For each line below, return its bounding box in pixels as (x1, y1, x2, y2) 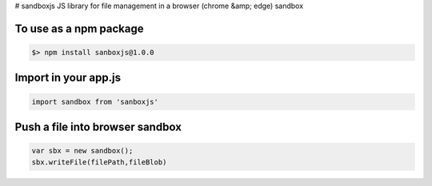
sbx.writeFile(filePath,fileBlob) (31, 157, 167, 167)
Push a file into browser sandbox (14, 121, 182, 133)
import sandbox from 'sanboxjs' (31, 97, 159, 106)
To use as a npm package (14, 22, 144, 35)
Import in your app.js (14, 71, 122, 85)
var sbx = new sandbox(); (31, 146, 134, 156)
